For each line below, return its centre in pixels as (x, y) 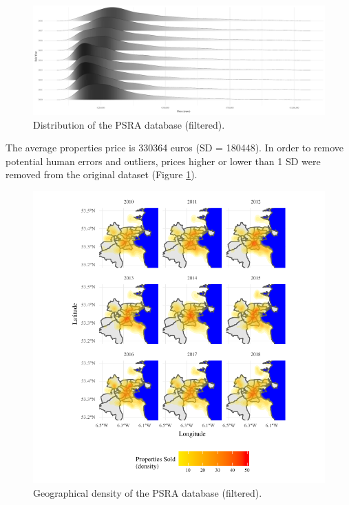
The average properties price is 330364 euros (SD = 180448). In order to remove (175, 148)
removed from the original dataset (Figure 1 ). (102, 174)
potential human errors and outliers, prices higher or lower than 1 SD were (163, 161)
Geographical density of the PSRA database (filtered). (148, 492)
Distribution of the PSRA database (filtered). (129, 124)
